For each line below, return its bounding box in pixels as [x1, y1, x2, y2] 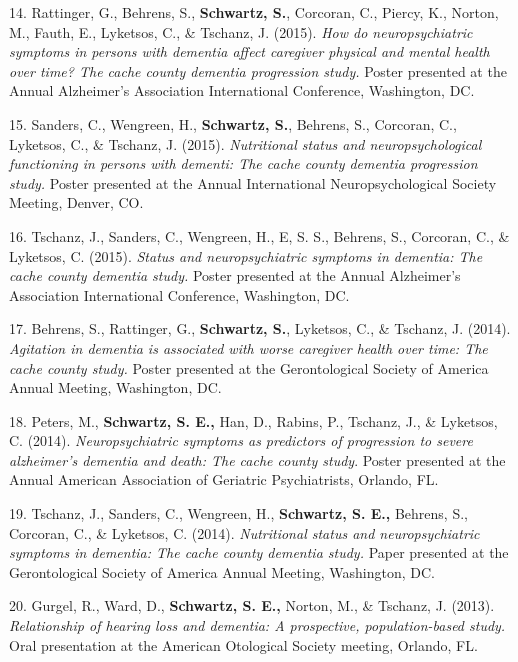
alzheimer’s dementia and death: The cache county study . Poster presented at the [9, 449, 506, 470]
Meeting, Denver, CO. [9, 192, 144, 213]
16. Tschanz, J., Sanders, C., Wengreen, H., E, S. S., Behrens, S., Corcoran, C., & [9, 225, 510, 246]
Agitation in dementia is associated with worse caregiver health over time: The [9, 337, 488, 358]
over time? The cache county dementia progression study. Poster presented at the [9, 60, 507, 81]
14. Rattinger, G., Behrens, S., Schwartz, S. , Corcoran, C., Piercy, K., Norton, [9, 2, 499, 22]
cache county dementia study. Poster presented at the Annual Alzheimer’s [9, 265, 461, 286]
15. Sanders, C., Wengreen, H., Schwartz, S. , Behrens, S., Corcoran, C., [9, 113, 457, 134]
